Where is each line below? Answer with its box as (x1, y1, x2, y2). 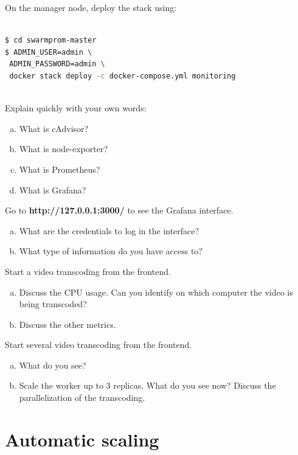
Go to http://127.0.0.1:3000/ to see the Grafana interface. (5, 204, 234, 217)
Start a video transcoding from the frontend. (5, 265, 171, 277)
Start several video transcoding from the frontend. (5, 338, 192, 351)
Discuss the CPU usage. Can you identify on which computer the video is (19, 285, 293, 298)
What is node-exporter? (19, 142, 108, 155)
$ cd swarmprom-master (5, 36, 97, 45)
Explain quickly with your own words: (5, 102, 147, 114)
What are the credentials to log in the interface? (19, 224, 199, 237)
